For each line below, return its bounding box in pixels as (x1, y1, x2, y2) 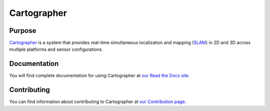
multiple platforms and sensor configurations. (9, 46, 103, 52)
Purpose (9, 26, 36, 35)
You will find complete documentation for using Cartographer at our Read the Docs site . (9, 73, 190, 79)
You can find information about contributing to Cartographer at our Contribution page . (9, 99, 186, 105)
